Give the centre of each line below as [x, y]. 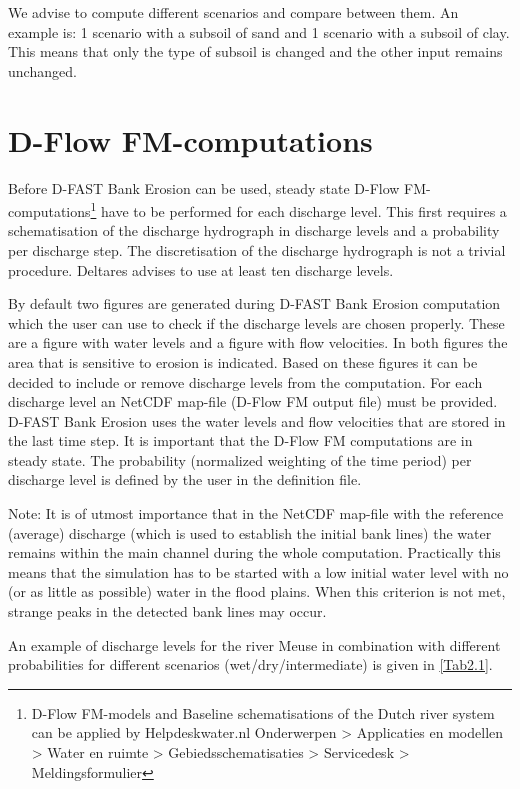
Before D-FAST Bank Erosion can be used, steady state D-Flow [204, 187]
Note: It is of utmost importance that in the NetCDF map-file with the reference [256, 513]
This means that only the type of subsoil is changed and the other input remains [255, 51]
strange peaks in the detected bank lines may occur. [167, 611]
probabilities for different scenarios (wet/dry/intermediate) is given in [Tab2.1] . [250, 664]
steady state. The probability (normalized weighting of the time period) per [240, 459]
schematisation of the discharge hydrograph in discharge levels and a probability [254, 230]
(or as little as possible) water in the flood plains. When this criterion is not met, [257, 591]
